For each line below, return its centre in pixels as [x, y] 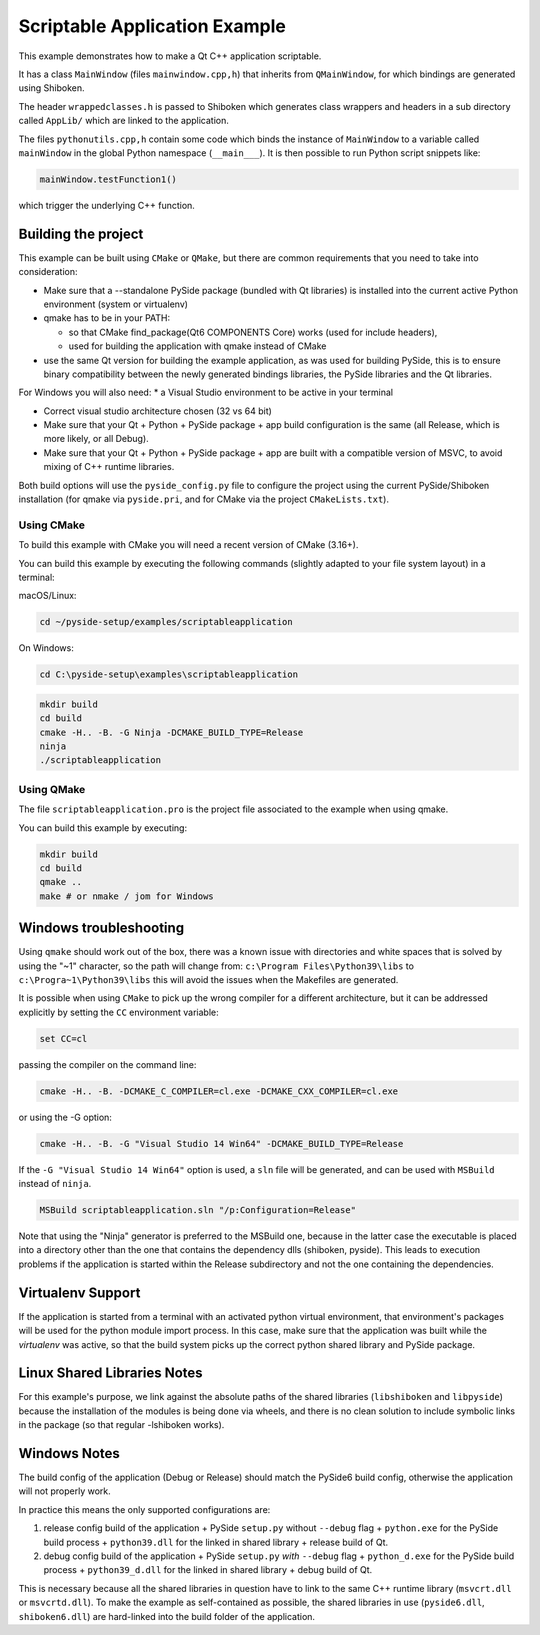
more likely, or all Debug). [96, 439]
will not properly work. [65, 1491]
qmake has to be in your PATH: [107, 318]
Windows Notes [69, 1453]
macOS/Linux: [47, 596]
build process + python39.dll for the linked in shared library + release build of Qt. [216, 1542]
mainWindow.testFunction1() [108, 179]
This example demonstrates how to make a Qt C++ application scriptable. [170, 56]
